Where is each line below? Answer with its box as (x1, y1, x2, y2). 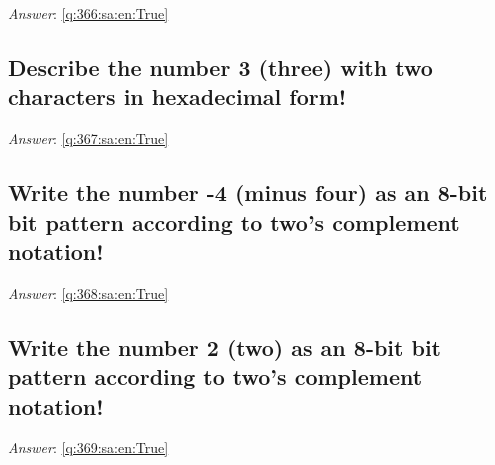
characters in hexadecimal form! (8, 81, 347, 112)
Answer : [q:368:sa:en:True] (8, 282, 169, 303)
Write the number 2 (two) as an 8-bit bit (8, 331, 441, 362)
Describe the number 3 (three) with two (8, 51, 433, 82)
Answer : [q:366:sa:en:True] (8, 3, 169, 23)
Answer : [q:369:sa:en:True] (8, 437, 169, 458)
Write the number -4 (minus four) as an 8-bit (8, 177, 488, 208)
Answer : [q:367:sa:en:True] (8, 128, 169, 149)
